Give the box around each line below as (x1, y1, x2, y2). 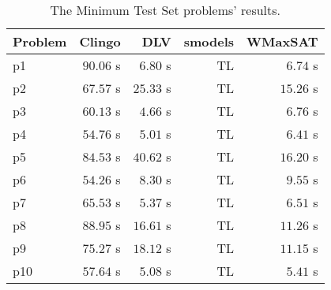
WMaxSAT (246, 32, 318, 50)
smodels (183, 32, 235, 50)
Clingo (79, 32, 121, 50)
